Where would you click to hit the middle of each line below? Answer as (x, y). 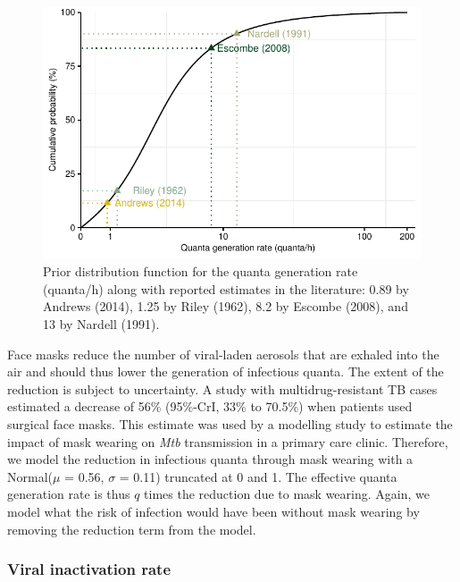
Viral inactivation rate (89, 569)
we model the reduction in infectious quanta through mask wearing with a (210, 459)
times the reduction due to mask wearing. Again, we (287, 494)
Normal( (30, 476)
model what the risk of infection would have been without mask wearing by (213, 511)
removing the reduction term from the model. (132, 529)
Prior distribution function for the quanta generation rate (201, 271)
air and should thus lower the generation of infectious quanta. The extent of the (226, 371)
